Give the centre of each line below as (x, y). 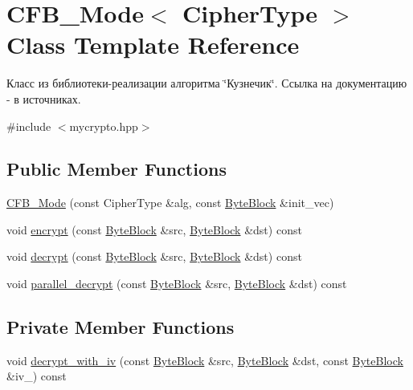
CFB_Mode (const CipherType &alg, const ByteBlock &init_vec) (170, 203)
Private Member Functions (121, 327)
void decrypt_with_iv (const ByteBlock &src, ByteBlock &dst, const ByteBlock (205, 360)
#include (29, 126)
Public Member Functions (117, 169)
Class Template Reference (153, 45)
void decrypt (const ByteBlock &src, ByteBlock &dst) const (154, 256)
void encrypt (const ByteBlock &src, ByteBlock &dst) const (154, 229)
